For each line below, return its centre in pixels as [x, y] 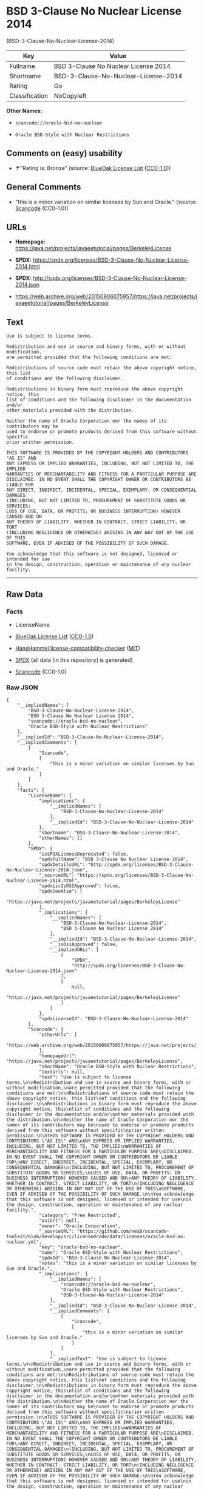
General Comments [44, 187]
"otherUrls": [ [58, 1035]
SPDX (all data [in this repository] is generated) [74, 659]
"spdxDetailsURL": [62, 865]
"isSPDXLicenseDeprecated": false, [84, 854]
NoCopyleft [70, 95]
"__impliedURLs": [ [74, 950]
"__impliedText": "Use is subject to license [108, 1359]
